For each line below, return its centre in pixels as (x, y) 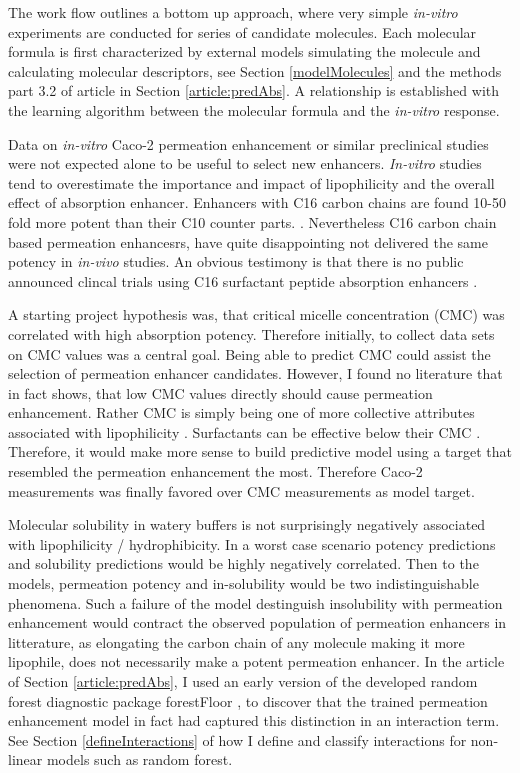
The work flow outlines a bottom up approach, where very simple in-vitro (233, 12)
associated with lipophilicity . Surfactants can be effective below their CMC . (244, 431)
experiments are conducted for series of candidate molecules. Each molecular (242, 31)
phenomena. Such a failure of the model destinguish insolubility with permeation (255, 602)
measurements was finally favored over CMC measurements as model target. (241, 490)
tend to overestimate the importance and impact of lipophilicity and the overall (251, 182)
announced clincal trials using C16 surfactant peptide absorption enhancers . (243, 280)
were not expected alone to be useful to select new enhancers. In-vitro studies (245, 163)
